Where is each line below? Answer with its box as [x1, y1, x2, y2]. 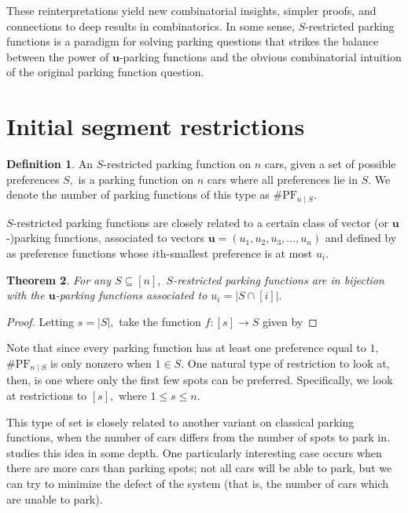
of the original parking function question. [6, 64, 204, 80]
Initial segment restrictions [6, 110, 305, 142]
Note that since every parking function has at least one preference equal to [6, 339, 366, 356]
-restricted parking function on [103, 156, 251, 172]
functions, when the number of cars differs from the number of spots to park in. [6, 429, 390, 445]
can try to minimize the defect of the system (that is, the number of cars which [6, 475, 389, 491]
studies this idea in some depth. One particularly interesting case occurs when [6, 444, 382, 460]
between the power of [6, 48, 109, 64]
